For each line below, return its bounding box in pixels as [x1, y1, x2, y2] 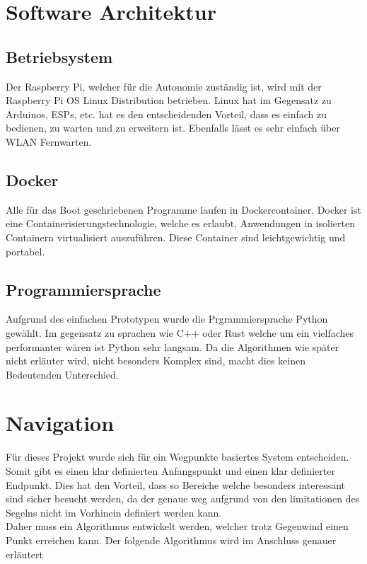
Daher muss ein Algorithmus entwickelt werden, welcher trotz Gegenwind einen [6, 519, 349, 534]
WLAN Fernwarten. [6, 134, 92, 149]
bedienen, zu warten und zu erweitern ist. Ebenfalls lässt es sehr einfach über [6, 120, 340, 135]
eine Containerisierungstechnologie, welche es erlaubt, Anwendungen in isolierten [6, 216, 355, 231]
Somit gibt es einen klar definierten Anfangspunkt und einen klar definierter [6, 464, 335, 478]
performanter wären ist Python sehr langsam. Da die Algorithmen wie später [6, 339, 339, 354]
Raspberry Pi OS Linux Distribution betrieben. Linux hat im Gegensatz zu [6, 93, 332, 108]
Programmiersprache [6, 278, 161, 300]
